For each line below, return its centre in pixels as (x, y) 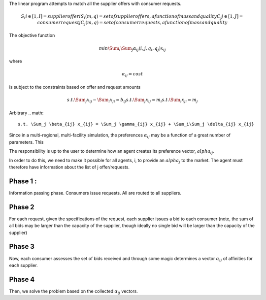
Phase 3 (22, 247)
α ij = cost (132, 75)
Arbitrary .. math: (26, 113)
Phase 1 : (23, 181)
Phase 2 (22, 207)
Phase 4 (22, 279)
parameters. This (26, 142)
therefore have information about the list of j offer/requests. (69, 167)
